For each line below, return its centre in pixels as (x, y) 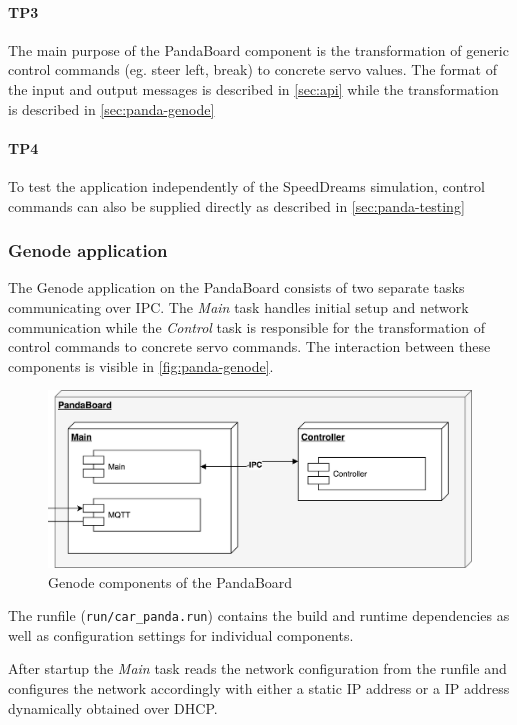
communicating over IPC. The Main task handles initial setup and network (238, 306)
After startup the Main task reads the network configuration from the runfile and (257, 668)
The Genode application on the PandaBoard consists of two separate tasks (236, 287)
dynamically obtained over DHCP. (113, 707)
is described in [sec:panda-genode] (111, 108)
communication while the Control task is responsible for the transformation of (247, 326)
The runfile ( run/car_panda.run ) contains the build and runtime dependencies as (259, 615)
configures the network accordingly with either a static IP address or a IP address (259, 688)
